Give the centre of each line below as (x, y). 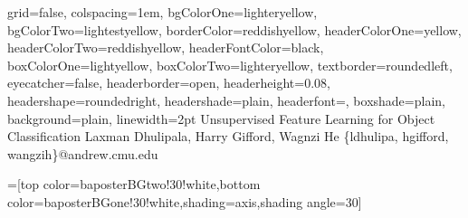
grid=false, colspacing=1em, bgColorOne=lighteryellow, (162, 12)
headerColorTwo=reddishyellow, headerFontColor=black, (166, 47)
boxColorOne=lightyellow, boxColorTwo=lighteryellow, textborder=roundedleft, (230, 65)
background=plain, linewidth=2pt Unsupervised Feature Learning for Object (221, 118)
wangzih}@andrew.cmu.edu (83, 153)
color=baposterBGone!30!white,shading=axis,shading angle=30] (185, 201)
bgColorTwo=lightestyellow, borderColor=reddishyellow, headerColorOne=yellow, (234, 29)
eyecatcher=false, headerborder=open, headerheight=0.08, (169, 83)
